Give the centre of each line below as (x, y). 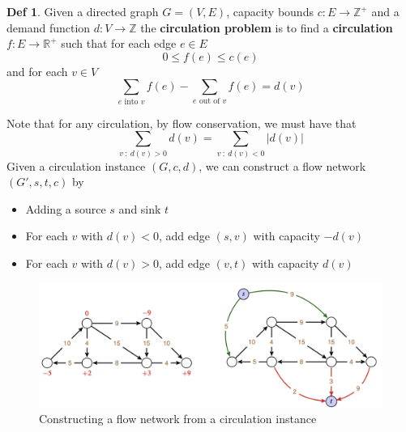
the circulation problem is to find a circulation (267, 27)
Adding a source (66, 208)
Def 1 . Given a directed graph (83, 11)
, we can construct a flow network (282, 165)
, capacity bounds (270, 11)
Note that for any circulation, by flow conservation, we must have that (182, 123)
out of (209, 101)
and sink (140, 208)
